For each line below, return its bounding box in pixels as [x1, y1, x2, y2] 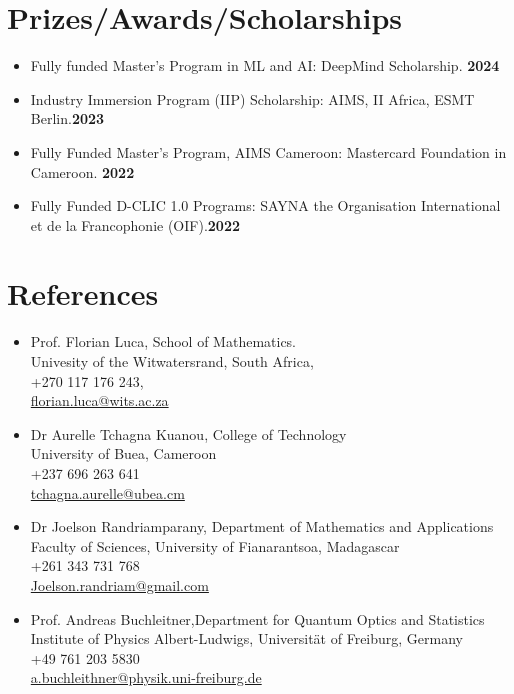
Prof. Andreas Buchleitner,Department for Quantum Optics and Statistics [30, 608, 485, 629]
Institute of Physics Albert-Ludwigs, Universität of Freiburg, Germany [30, 628, 463, 649]
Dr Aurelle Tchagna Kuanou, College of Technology [30, 423, 347, 444]
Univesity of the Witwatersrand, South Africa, [30, 351, 314, 371]
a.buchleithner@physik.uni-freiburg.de [30, 667, 262, 688]
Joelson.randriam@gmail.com [30, 574, 209, 595]
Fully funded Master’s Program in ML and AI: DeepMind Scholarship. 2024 [30, 55, 500, 76]
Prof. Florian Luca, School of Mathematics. [30, 331, 297, 352]
